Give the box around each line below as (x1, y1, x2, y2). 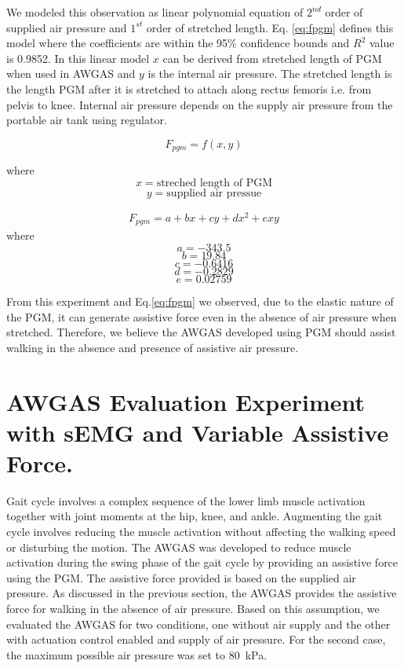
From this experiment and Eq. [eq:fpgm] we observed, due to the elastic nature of (6, 292, 394, 309)
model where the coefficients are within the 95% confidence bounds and (6, 35, 350, 51)
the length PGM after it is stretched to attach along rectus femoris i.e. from (6, 80, 372, 97)
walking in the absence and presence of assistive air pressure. (6, 339, 299, 355)
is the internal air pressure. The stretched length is (147, 65, 392, 82)
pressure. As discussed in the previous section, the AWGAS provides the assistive (6, 585, 397, 601)
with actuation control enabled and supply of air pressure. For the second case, (6, 631, 386, 648)
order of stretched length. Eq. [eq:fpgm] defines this (146, 19, 394, 35)
